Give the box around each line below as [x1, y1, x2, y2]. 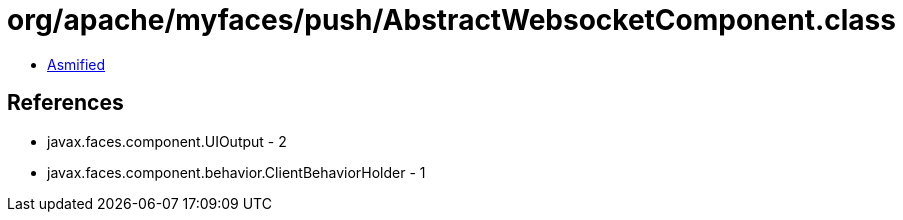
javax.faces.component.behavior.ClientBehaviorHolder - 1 [47, 163, 426, 181]
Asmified [47, 55, 106, 73]
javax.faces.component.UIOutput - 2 [47, 132, 287, 150]
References [7, 90, 124, 116]
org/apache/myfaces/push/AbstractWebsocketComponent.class [7, 3, 896, 37]
